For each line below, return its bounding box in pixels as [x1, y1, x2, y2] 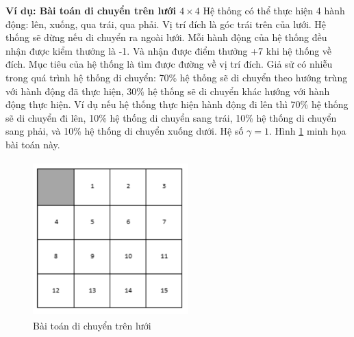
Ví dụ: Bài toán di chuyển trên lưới [5, 3, 176, 17]
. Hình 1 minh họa [269, 124, 346, 138]
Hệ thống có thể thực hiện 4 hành [203, 3, 345, 17]
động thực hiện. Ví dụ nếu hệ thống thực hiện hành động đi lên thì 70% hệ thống [5, 97, 349, 111]
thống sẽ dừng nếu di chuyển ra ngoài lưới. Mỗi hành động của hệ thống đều [5, 30, 327, 44]
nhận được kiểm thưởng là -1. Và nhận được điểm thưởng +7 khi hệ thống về [5, 43, 332, 57]
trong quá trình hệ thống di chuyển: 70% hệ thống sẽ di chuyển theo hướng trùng [5, 70, 348, 84]
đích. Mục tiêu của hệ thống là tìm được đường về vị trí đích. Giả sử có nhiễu [5, 57, 333, 71]
